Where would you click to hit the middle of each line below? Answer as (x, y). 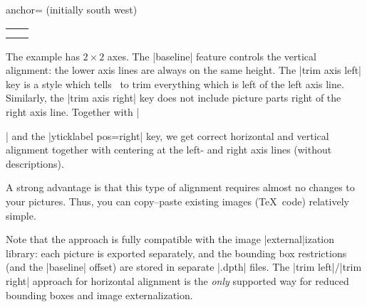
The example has (43, 56)
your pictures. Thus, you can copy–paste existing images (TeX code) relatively (177, 201)
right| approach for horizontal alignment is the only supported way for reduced (177, 280)
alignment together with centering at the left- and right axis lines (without (169, 150)
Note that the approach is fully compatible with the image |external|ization (170, 239)
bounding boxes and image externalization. (99, 295)
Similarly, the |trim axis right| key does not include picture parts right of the (174, 98)
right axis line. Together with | (73, 111)
